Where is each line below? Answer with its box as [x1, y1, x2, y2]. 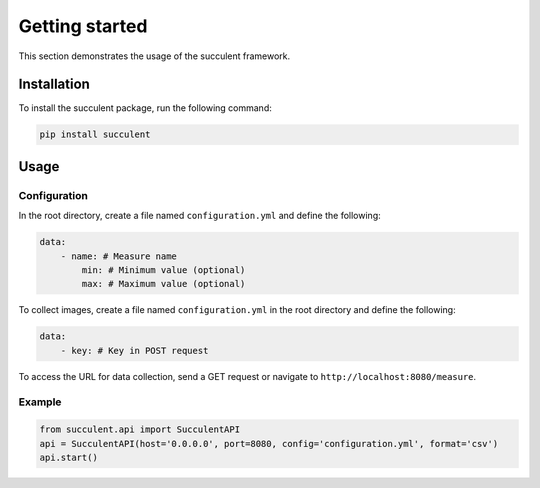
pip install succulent [39, 129, 151, 140]
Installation [18, 76, 90, 93]
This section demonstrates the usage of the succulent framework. [18, 50, 291, 62]
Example [18, 395, 62, 409]
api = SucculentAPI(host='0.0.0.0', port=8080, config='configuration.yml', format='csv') [39, 438, 499, 449]
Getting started [18, 15, 148, 37]
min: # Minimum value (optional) [81, 264, 246, 275]
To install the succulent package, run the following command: [18, 102, 272, 114]
